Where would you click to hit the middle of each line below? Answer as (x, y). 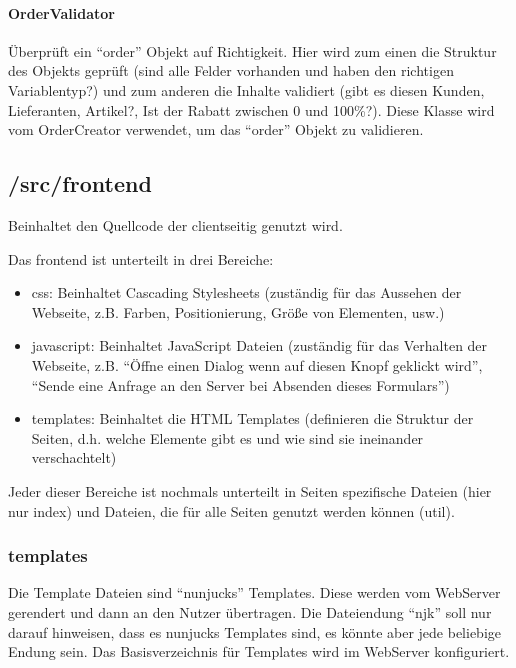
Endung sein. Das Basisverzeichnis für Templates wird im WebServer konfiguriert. (259, 651)
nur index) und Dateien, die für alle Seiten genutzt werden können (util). (231, 510)
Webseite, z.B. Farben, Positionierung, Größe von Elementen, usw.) (238, 311)
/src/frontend (80, 183)
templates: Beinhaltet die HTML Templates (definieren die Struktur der (252, 418)
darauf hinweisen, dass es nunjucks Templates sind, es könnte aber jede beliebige (255, 631)
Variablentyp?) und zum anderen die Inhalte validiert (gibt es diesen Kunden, (246, 89)
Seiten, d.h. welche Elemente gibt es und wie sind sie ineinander (227, 437)
